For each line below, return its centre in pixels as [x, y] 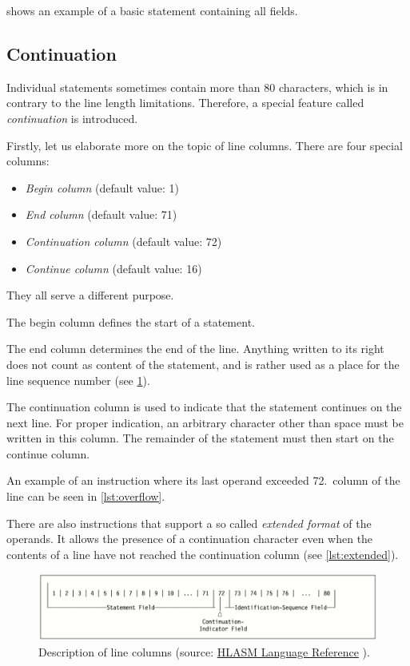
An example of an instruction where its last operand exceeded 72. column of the [203, 480]
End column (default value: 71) [101, 214]
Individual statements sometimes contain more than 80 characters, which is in [197, 87]
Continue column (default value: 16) [113, 268]
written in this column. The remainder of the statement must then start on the [200, 438]
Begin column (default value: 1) [102, 187]
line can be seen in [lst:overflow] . [86, 496]
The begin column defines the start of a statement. [131, 321]
